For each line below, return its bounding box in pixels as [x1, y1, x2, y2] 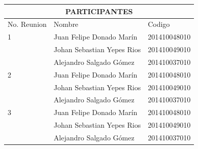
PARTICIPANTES [65, 6, 133, 16]
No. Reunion [8, 19, 47, 29]
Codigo [148, 19, 170, 29]
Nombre [53, 19, 79, 29]
